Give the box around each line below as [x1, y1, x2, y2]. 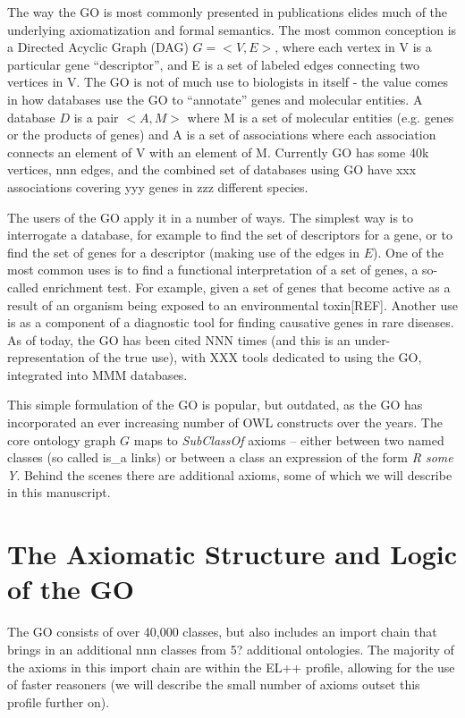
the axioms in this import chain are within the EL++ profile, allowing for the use [7, 657, 455, 676]
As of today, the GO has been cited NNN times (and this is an [7, 330, 351, 349]
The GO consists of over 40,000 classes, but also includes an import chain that [7, 622, 437, 641]
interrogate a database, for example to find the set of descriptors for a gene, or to [7, 225, 452, 244]
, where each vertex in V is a [275, 38, 432, 56]
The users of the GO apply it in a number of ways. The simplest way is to [7, 207, 414, 226]
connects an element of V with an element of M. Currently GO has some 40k [7, 142, 429, 161]
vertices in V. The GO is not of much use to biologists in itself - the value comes [7, 72, 448, 91]
